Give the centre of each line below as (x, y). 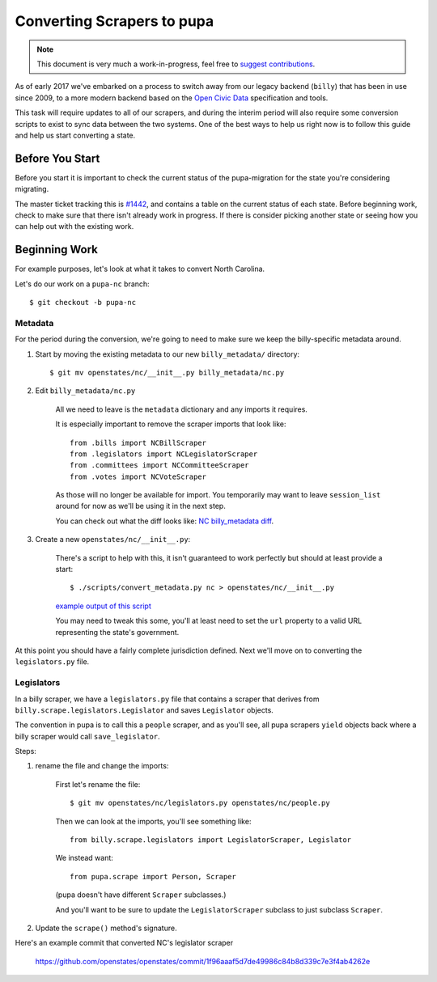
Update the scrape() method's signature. (106, 928)
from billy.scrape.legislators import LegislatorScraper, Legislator (211, 840)
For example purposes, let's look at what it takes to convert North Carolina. (140, 269)
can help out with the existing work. (74, 226)
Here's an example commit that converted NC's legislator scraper (124, 943)
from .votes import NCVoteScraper (138, 476)
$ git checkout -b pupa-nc (83, 303)
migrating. (32, 189)
